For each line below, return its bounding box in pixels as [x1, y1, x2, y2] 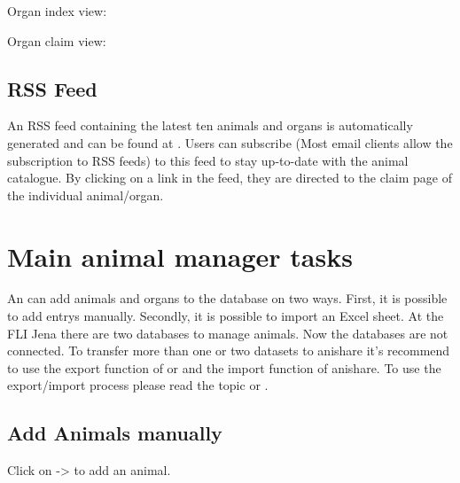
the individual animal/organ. [7, 185, 164, 204]
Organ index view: [7, 2, 107, 19]
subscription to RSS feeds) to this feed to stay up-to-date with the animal [7, 151, 409, 169]
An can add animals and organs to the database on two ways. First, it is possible [7, 289, 448, 308]
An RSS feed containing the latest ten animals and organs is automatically [7, 116, 413, 135]
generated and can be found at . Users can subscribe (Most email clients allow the [7, 133, 453, 152]
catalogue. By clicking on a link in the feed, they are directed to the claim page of [7, 168, 452, 187]
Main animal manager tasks [7, 238, 353, 274]
